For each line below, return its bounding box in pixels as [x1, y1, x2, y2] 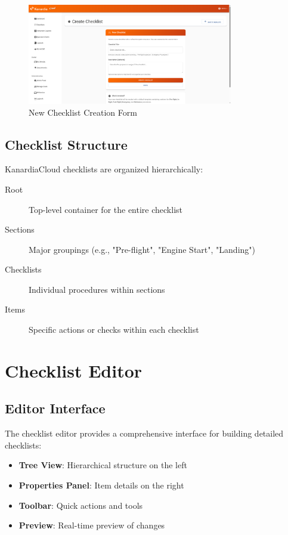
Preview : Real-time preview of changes [18, 519, 165, 531]
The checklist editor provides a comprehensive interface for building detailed [5, 427, 284, 440]
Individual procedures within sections [29, 283, 165, 295]
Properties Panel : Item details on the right [18, 479, 184, 491]
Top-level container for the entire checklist [29, 203, 183, 215]
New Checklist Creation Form [29, 106, 137, 118]
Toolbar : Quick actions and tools [18, 499, 143, 511]
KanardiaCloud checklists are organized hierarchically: [5, 163, 203, 175]
